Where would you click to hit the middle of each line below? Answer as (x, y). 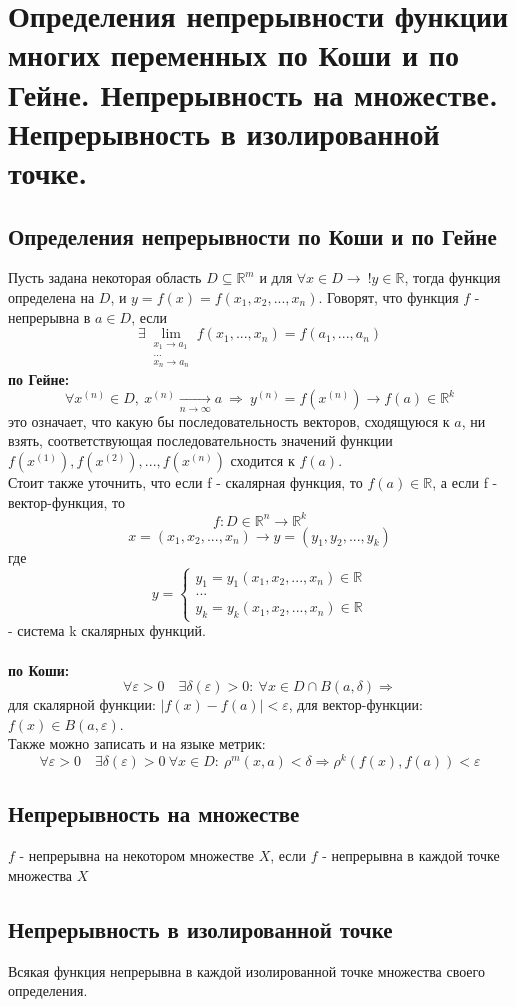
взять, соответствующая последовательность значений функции (200, 440)
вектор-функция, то (66, 501)
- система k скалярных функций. (107, 630)
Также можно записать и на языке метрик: (137, 743)
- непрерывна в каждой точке (411, 855)
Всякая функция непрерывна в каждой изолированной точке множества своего (246, 970)
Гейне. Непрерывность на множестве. (253, 93)
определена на (51, 296)
